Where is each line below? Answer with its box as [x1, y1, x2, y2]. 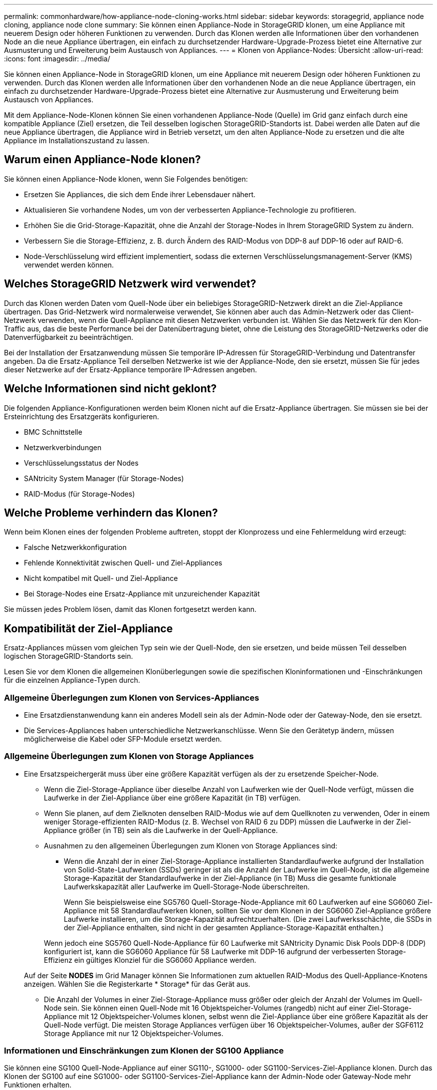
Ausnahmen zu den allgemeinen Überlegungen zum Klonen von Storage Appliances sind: [44, 841, 338, 850]
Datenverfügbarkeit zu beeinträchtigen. [4, 332, 133, 341]
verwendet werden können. [24, 260, 114, 269]
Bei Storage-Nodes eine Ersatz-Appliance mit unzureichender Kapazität [24, 589, 260, 598]
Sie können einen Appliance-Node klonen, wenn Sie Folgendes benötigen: [4, 174, 248, 183]
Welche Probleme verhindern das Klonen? [4, 506, 218, 519]
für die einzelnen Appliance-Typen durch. [4, 676, 140, 685]
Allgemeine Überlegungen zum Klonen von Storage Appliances [4, 751, 254, 762]
